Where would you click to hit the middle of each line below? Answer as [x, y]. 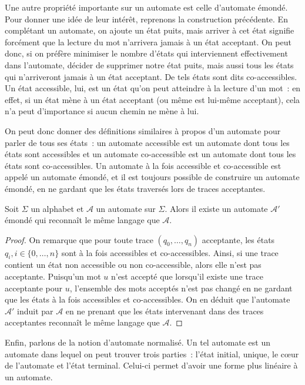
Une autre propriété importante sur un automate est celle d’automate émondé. [146, 7]
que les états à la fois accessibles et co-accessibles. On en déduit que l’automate [148, 299]
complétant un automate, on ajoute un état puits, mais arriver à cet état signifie [150, 30]
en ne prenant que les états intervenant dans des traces [165, 311]
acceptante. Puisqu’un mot [53, 276]
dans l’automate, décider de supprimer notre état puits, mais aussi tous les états [149, 64]
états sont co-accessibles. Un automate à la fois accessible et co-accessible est [143, 165]
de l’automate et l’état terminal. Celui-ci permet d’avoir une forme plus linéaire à [151, 365]
